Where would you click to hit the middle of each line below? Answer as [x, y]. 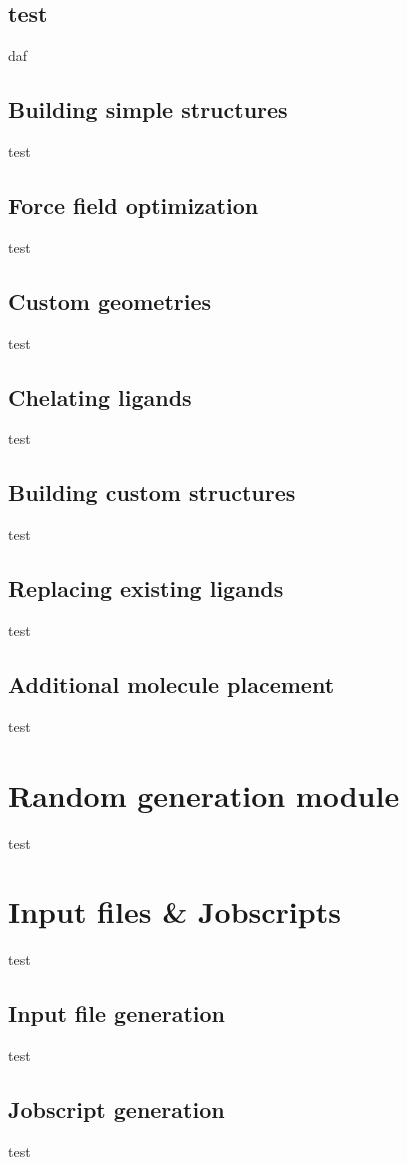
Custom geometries [110, 300]
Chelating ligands [100, 396]
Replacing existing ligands [146, 588]
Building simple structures [148, 109]
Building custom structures [152, 492]
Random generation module [204, 794]
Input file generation [116, 1013]
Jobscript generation [116, 1109]
